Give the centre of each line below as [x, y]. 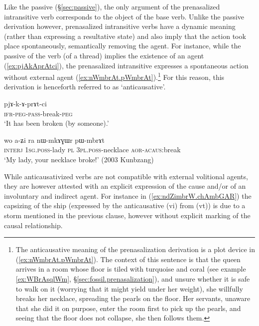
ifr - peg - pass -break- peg [38, 113]
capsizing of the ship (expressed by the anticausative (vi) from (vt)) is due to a [125, 205]
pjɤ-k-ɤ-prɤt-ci [25, 103]
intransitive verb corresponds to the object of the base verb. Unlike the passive [124, 16]
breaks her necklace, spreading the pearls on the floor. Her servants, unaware [133, 298]
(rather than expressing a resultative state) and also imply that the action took [125, 36]
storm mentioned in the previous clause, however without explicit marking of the [127, 215]
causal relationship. [33, 225]
